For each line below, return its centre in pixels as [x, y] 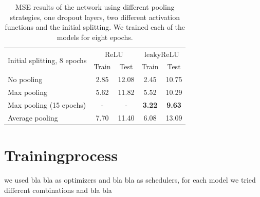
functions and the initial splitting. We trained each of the [95, 27]
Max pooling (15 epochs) [47, 105]
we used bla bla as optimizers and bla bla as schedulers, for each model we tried [130, 180]
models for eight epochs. [95, 37]
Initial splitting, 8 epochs [47, 60]
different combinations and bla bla [58, 190]
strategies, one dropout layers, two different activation [95, 17]
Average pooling [33, 117]
